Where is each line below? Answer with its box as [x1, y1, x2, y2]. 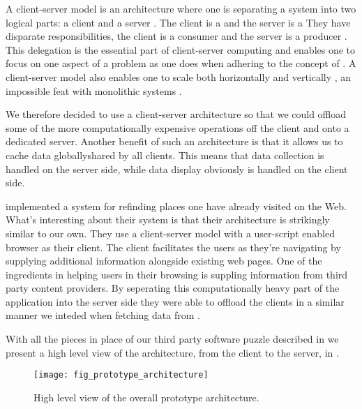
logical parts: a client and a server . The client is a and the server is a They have [6, 15, 351, 29]
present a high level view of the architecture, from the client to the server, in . [6, 345, 339, 359]
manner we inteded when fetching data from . [6, 308, 200, 322]
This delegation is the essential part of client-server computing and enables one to [6, 42, 356, 57]
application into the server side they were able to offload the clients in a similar [6, 294, 345, 308]
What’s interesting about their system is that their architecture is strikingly [6, 212, 330, 227]
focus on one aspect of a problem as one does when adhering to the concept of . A [6, 56, 356, 70]
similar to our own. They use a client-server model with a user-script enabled [6, 225, 335, 240]
